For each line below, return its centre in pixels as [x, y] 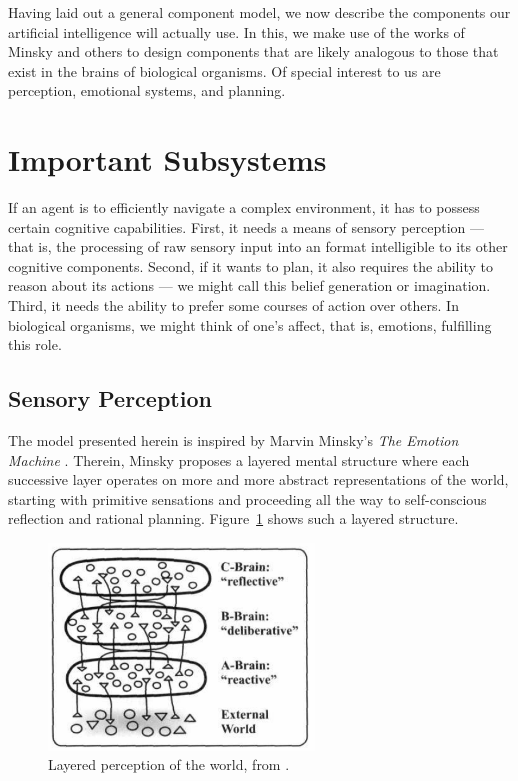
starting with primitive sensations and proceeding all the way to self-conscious [247, 498]
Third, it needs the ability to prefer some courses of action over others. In [233, 305]
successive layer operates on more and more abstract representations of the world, [258, 479]
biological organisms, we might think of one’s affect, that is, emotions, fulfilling [250, 324]
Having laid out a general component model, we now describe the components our [259, 12]
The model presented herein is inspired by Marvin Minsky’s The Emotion [233, 440]
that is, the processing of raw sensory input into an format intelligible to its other [258, 246]
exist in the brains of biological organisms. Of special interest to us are [224, 70]
